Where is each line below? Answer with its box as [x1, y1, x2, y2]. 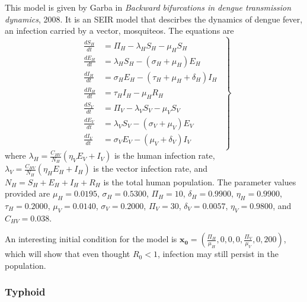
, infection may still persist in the [157, 248, 279, 260]
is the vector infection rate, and [93, 162, 208, 175]
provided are [5, 187, 50, 200]
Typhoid [5, 284, 46, 299]
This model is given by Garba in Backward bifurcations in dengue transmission [5, 1, 292, 13]
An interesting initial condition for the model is [5, 233, 177, 245]
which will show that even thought [5, 248, 130, 260]
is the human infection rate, [114, 149, 215, 162]
